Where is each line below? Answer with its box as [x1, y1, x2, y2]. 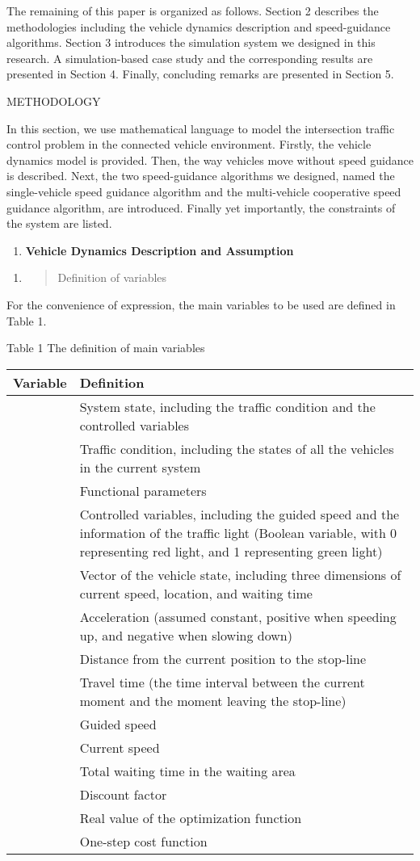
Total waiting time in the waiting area [79, 761, 296, 780]
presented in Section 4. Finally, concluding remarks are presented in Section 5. [6, 65, 394, 82]
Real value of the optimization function [79, 808, 302, 827]
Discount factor [79, 784, 167, 804]
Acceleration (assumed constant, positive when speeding [79, 607, 397, 626]
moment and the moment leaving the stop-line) [79, 691, 346, 710]
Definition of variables [57, 269, 167, 286]
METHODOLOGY [6, 92, 101, 109]
